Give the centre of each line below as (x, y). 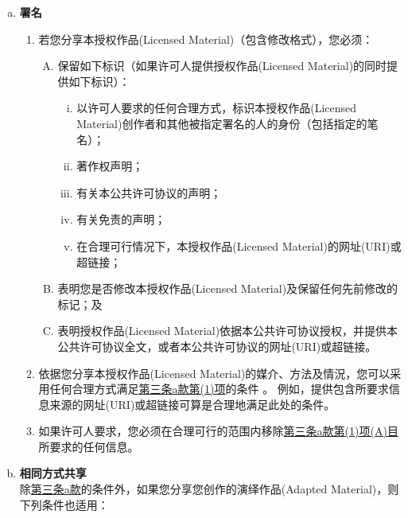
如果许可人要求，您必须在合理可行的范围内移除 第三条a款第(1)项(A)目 (218, 431)
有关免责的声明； (121, 219)
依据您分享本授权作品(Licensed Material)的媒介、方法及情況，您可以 (214, 373)
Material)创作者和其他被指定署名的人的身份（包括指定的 (222, 123)
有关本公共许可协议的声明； (149, 192)
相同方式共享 (53, 473)
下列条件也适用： (64, 504)
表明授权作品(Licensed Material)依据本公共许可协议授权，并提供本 (228, 331)
